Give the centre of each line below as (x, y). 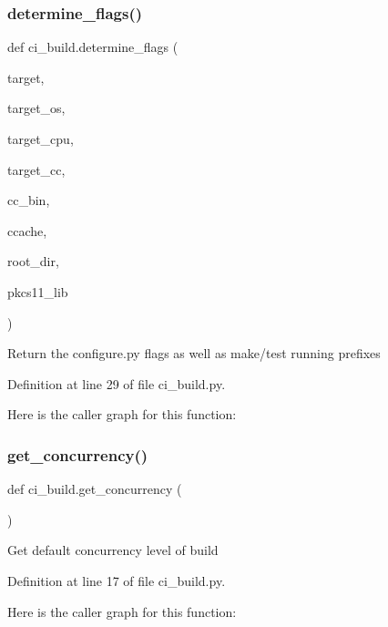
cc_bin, (29, 200)
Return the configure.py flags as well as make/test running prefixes (194, 353)
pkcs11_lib (38, 291)
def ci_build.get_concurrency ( (95, 489)
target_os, (36, 108)
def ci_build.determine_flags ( (93, 47)
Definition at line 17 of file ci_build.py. (117, 580)
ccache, (27, 230)
